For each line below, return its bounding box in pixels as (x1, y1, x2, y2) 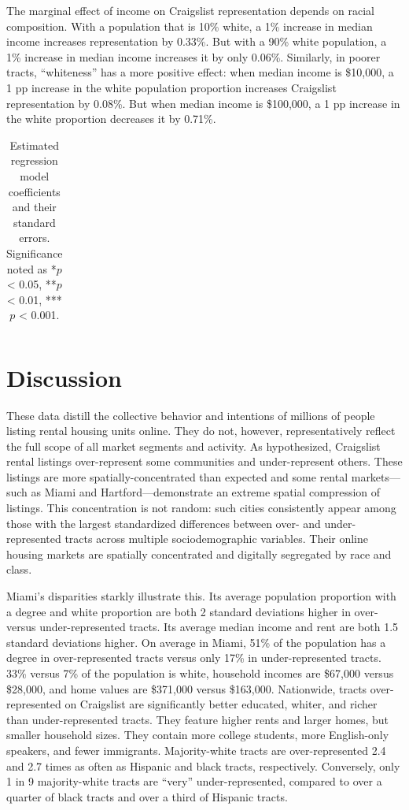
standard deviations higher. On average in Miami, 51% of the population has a (6, 634, 386, 650)
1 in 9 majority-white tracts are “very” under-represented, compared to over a (6, 773, 382, 790)
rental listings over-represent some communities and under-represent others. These (6, 453, 403, 470)
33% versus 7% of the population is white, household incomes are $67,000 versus (6, 665, 394, 681)
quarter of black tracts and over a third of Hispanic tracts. (6, 788, 288, 804)
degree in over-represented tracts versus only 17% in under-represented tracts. (6, 649, 381, 666)
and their (12, 199, 57, 215)
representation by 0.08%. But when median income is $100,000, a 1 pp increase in (6, 95, 400, 111)
